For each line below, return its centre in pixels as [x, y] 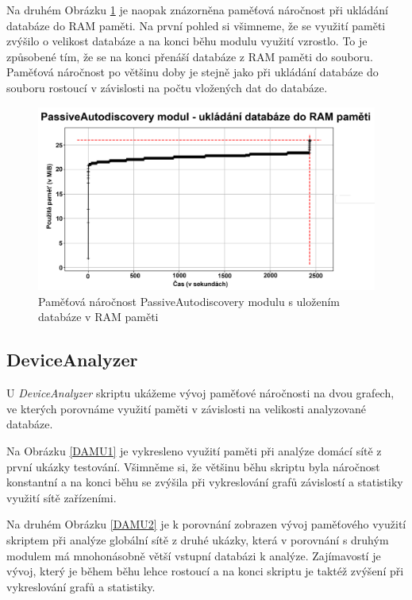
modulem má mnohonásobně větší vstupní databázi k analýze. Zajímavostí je [194, 555]
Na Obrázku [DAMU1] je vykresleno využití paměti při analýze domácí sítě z [194, 450]
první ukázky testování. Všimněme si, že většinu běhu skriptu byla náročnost [193, 466]
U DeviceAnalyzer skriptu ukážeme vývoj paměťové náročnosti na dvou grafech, [200, 393]
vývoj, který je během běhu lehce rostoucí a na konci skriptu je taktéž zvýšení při [205, 571]
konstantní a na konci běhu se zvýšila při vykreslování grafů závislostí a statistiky [205, 482]
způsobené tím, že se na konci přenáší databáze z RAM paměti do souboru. [190, 56]
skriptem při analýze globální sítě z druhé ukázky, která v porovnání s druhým [198, 539]
